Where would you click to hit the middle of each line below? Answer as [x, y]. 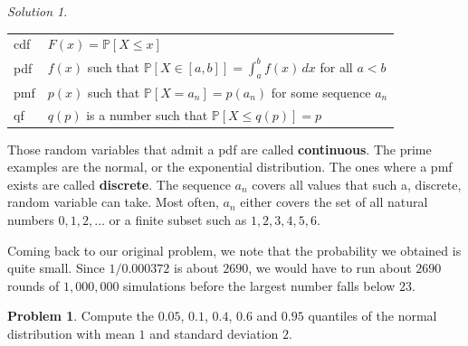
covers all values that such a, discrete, [357, 184]
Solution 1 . [38, 11]
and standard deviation [214, 334]
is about [196, 268]
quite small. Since [56, 268]
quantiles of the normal [372, 316]
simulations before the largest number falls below [259, 285]
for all [336, 66]
